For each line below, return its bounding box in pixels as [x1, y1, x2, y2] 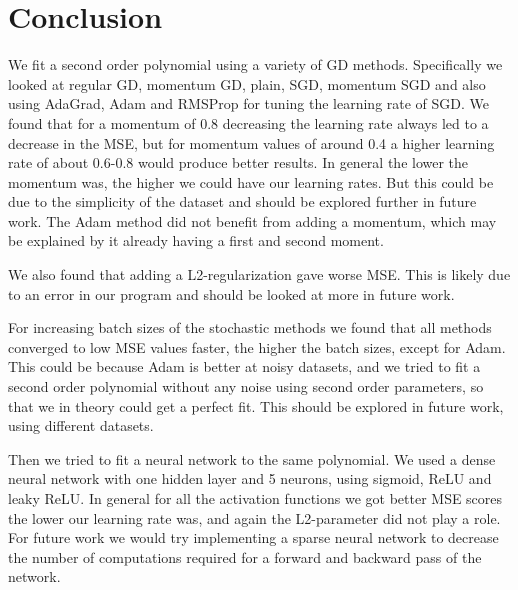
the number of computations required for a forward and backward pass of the [8, 546, 482, 567]
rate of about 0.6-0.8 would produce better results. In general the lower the [8, 152, 469, 173]
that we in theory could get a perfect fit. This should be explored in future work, [8, 395, 504, 416]
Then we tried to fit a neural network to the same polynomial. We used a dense [8, 448, 496, 469]
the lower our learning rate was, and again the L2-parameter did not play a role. [8, 507, 501, 528]
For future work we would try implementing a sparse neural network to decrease [8, 527, 499, 548]
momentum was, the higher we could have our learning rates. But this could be [8, 171, 494, 192]
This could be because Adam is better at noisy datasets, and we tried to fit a [8, 356, 481, 377]
